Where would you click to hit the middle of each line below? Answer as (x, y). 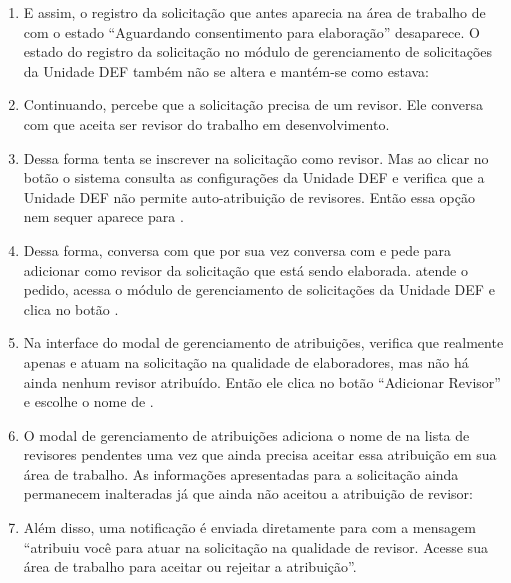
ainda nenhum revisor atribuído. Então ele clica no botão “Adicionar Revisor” (262, 381)
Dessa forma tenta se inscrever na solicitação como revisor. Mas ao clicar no (256, 157)
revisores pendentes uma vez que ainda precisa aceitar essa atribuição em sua (260, 454)
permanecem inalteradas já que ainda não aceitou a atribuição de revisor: (248, 493)
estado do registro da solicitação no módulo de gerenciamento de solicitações (258, 51)
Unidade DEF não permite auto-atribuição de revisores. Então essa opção (249, 196)
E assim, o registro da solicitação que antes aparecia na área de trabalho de (254, 12)
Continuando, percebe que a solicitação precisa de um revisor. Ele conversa (253, 104)
